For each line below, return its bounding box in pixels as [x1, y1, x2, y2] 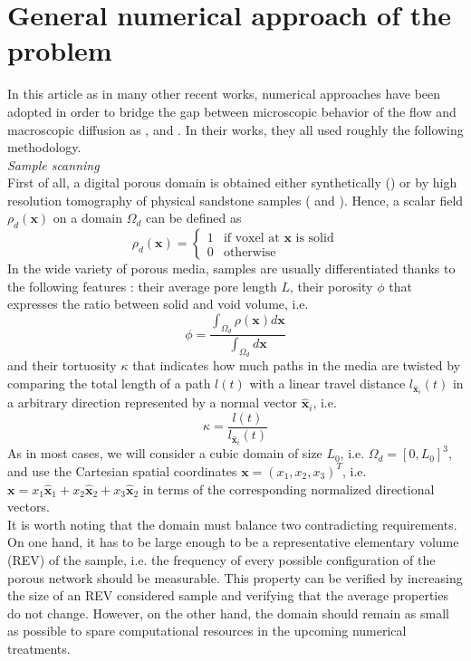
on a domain [53, 208, 123, 227]
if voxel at [223, 231, 280, 244]
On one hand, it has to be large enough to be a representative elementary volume [7, 532, 459, 551]
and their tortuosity [7, 356, 117, 375]
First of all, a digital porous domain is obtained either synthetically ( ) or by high [7, 173, 457, 192]
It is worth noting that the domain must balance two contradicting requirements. [7, 514, 457, 533]
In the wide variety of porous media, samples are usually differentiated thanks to [7, 259, 456, 278]
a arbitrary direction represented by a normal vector [7, 393, 298, 412]
